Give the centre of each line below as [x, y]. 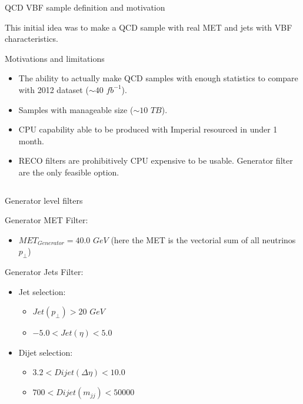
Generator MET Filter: [46, 220]
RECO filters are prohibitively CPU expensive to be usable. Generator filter [156, 160]
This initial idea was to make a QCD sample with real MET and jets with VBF [149, 27]
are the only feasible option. [69, 172]
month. [31, 140]
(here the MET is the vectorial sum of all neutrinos [203, 239]
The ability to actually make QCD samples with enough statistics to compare [158, 78]
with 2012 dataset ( [54, 89]
